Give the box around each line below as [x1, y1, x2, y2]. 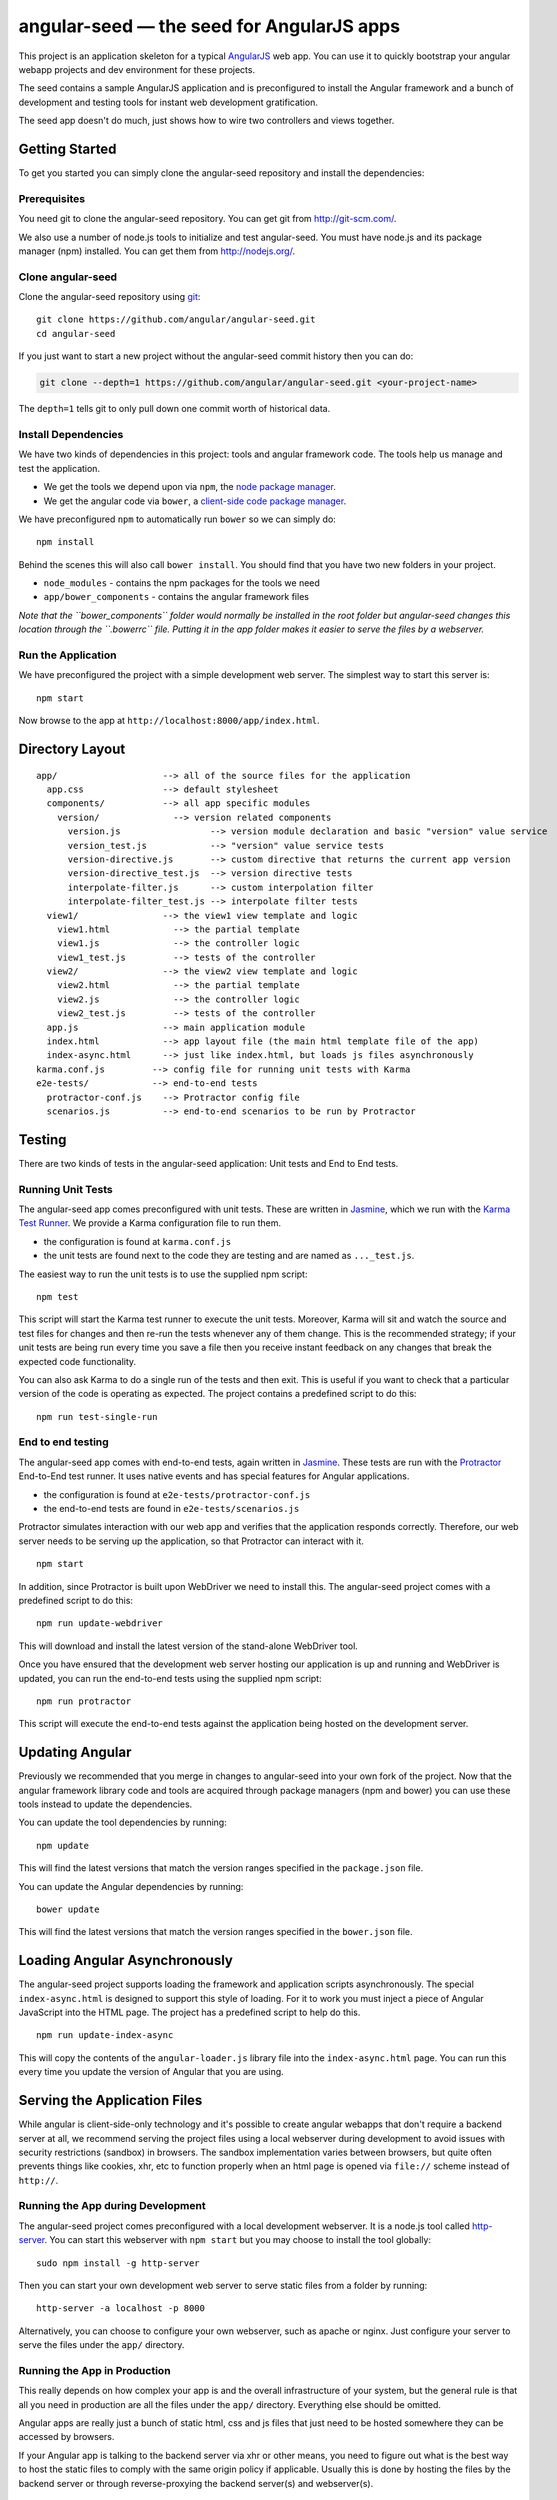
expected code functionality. [18, 1355, 137, 1367]
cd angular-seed [36, 328, 116, 339]
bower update [36, 1903, 100, 1915]
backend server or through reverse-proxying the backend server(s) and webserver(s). [18, 2477, 374, 2489]
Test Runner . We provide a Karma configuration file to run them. [18, 1217, 282, 1229]
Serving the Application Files [18, 2092, 203, 2109]
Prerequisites [18, 191, 85, 205]
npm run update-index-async [36, 2030, 174, 2041]
